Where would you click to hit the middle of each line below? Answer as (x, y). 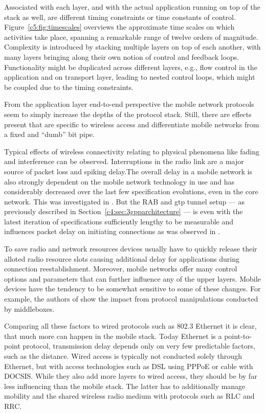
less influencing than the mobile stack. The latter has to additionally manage (125, 386)
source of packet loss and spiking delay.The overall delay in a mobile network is (128, 171)
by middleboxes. (29, 308)
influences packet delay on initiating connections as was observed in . (112, 231)
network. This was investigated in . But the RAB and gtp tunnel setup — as (125, 201)
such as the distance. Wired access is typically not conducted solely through (123, 356)
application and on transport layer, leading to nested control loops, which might (130, 77)
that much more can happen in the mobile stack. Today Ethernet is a (113, 336)
